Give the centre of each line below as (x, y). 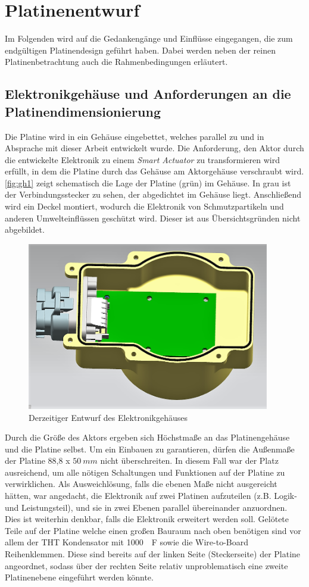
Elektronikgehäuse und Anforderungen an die (148, 94)
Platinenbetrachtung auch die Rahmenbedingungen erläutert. (116, 62)
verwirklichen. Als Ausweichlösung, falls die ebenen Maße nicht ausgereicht (141, 484)
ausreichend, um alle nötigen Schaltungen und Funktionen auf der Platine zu (145, 472)
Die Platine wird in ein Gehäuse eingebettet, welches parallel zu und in (135, 136)
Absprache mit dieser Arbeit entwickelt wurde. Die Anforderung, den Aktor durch (154, 148)
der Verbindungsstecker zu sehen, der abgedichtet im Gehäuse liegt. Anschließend (153, 194)
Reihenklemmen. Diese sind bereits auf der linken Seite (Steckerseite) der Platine (153, 554)
